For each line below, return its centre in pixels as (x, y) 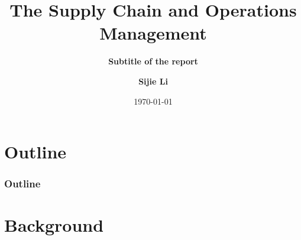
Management (153, 33)
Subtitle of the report (153, 61)
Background (54, 225)
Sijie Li (153, 81)
